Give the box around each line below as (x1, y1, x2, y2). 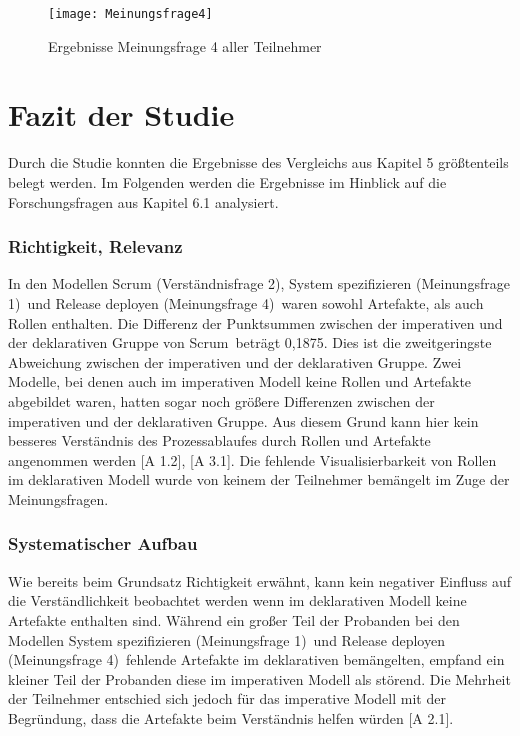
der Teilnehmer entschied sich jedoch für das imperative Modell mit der (8, 688, 446, 709)
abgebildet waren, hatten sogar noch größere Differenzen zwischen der (8, 390, 435, 411)
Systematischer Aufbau (8, 531, 198, 556)
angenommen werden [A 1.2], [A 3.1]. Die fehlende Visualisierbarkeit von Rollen (8, 449, 497, 470)
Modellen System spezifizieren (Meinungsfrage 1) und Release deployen (8, 629, 445, 650)
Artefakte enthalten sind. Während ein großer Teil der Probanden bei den (8, 609, 460, 630)
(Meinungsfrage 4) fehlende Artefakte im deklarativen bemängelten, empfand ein (8, 649, 505, 670)
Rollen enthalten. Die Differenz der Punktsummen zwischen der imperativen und (8, 312, 503, 333)
